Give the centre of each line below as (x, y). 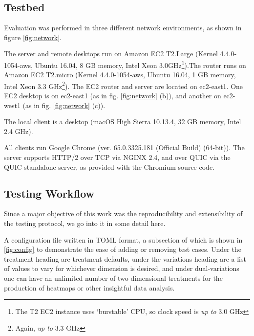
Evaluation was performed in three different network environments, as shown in (123, 28)
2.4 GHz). (19, 131)
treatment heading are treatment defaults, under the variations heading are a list (125, 258)
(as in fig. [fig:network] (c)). (64, 105)
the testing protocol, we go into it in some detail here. (85, 223)
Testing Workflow (49, 193)
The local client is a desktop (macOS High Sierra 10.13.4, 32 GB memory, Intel (123, 122)
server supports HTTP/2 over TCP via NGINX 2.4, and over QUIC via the (117, 157)
